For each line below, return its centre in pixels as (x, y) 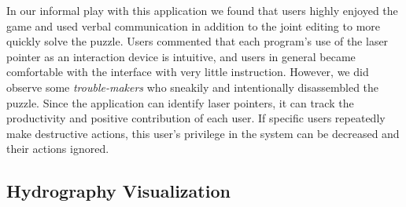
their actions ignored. (58, 149)
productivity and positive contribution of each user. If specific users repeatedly (196, 118)
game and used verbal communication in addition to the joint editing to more (194, 25)
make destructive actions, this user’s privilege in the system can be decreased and (203, 133)
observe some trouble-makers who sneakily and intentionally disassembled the (193, 87)
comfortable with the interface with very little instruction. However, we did (188, 72)
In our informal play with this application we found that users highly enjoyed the (202, 10)
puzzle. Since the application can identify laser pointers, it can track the (180, 102)
